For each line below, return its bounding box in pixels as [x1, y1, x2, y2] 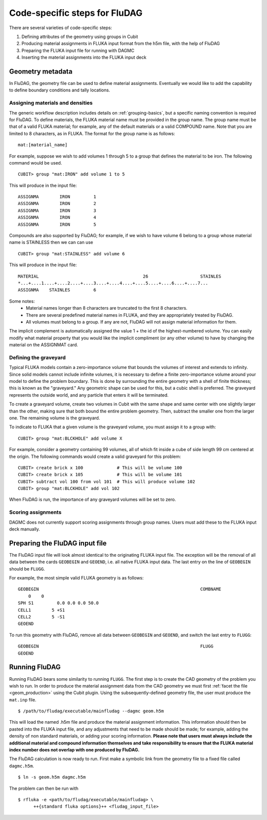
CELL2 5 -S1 [18, 614, 65, 620]
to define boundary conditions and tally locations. [9, 87, 110, 93]
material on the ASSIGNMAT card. [9, 342, 79, 348]
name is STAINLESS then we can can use [9, 240, 93, 246]
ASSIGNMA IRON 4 [18, 215, 96, 220]
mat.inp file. [9, 697, 37, 702]
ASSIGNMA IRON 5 [18, 221, 96, 227]
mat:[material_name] [18, 142, 68, 148]
